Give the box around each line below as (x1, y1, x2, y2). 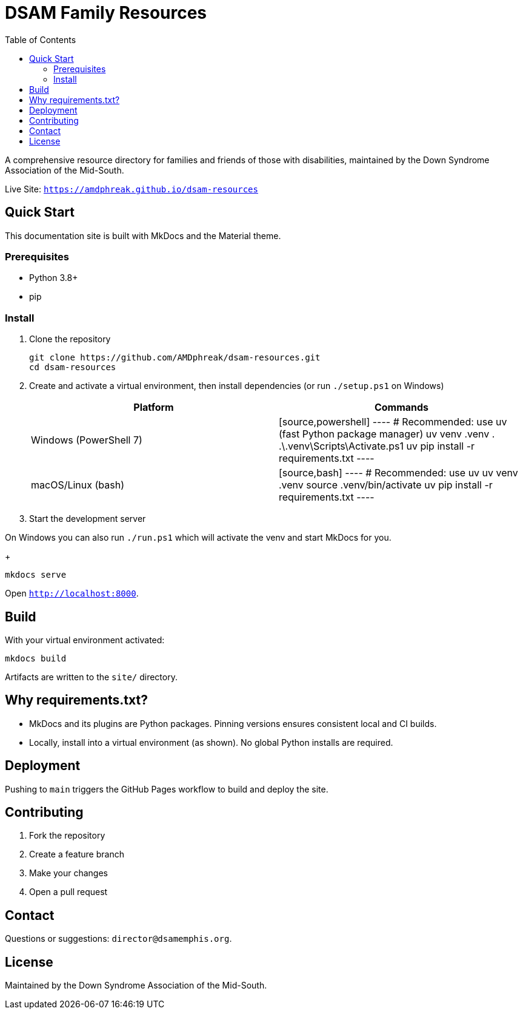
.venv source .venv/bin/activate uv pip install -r (279, 479, 493, 492)
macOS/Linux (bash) (31, 479, 124, 492)
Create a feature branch (29, 849, 124, 860)
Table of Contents (5, 34, 76, 45)
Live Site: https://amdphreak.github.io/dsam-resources (5, 183, 258, 194)
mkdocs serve (5, 570, 67, 580)
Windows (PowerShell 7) (31, 434, 142, 447)
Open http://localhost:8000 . (5, 588, 139, 599)
